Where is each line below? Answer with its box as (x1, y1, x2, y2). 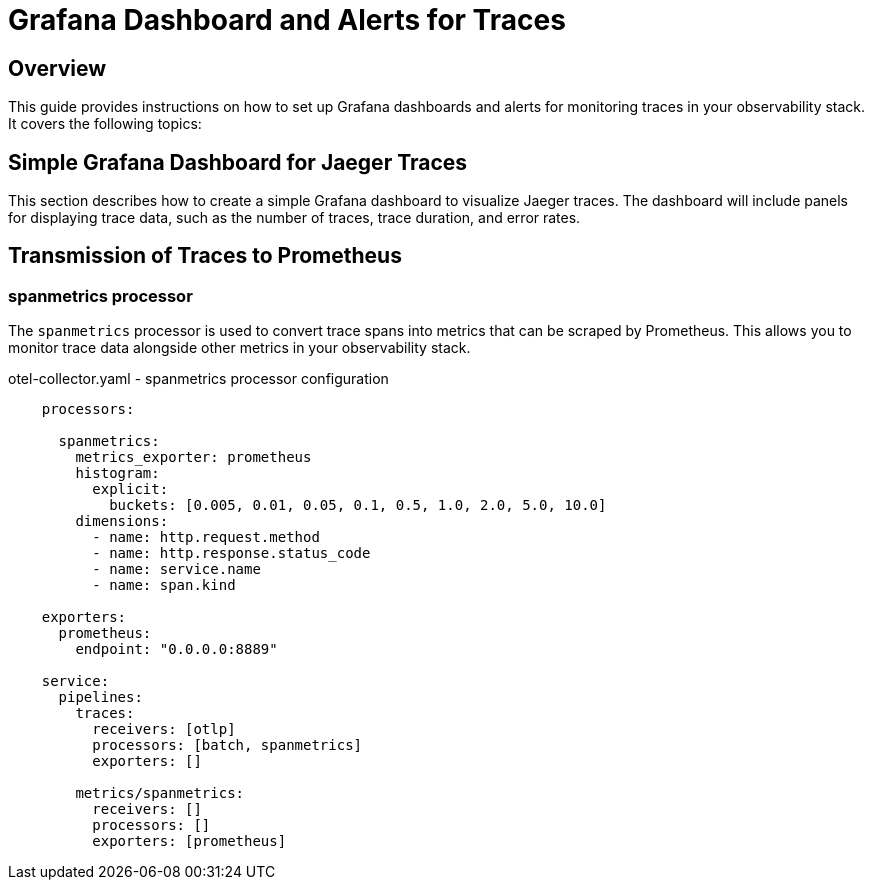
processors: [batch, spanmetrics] (92, 737, 363, 754)
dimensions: (75, 513, 169, 530)
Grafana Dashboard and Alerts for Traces (8, 3, 566, 37)
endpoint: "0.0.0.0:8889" (75, 641, 278, 658)
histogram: (75, 465, 160, 482)
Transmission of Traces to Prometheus (8, 243, 402, 269)
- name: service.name (92, 561, 261, 578)
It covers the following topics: (8, 115, 202, 133)
